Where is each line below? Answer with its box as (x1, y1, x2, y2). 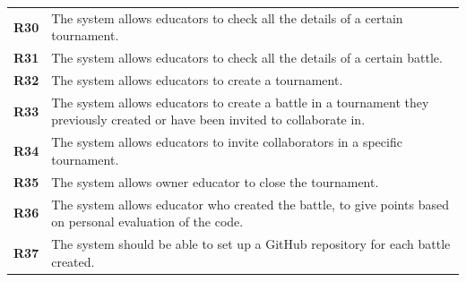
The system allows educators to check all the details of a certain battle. (51, 48, 443, 67)
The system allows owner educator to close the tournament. (51, 172, 379, 191)
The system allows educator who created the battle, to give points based (51, 194, 449, 213)
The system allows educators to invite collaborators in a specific (51, 132, 402, 151)
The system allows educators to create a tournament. (51, 71, 343, 90)
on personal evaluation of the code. (51, 212, 244, 231)
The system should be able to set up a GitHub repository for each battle (51, 235, 451, 253)
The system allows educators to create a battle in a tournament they (51, 92, 429, 111)
